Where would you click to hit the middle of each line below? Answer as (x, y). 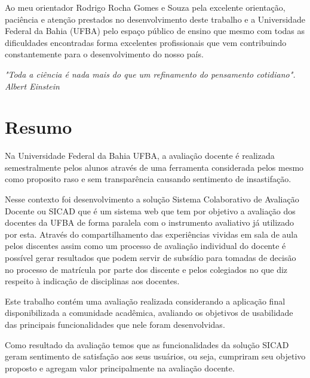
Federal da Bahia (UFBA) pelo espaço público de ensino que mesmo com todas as (155, 31)
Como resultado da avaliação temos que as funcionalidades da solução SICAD (147, 344)
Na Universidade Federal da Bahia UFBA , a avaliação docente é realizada (140, 156)
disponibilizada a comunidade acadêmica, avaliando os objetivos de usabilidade (149, 313)
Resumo (39, 127)
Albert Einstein (32, 86)
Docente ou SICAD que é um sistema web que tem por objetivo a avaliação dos (150, 210)
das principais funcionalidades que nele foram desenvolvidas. (115, 324)
